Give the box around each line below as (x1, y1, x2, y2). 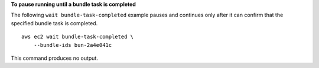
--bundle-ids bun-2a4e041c (33, 42, 112, 48)
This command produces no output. (11, 55, 99, 62)
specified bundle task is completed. (11, 19, 98, 26)
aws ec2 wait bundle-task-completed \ (21, 33, 134, 40)
